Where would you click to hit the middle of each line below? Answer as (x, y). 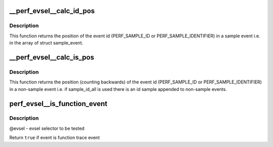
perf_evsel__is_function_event (58, 104)
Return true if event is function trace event (55, 138)
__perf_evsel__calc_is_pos (52, 57)
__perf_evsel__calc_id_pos (52, 11)
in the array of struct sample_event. (46, 43)
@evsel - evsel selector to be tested (47, 128)
